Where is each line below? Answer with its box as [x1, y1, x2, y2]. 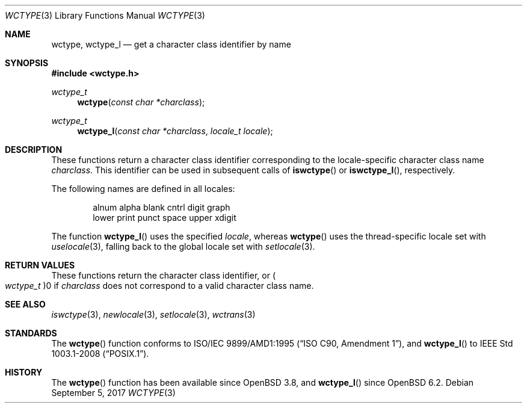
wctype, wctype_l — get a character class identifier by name [51, 39, 291, 49]
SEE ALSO [5, 299, 46, 309]
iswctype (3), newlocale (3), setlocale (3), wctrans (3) [51, 309, 256, 320]
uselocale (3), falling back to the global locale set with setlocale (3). [51, 241, 315, 252]
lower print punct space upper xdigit [93, 212, 236, 223]
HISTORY [5, 367, 43, 377]
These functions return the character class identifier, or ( [51, 270, 276, 280]
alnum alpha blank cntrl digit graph [93, 202, 230, 212]
